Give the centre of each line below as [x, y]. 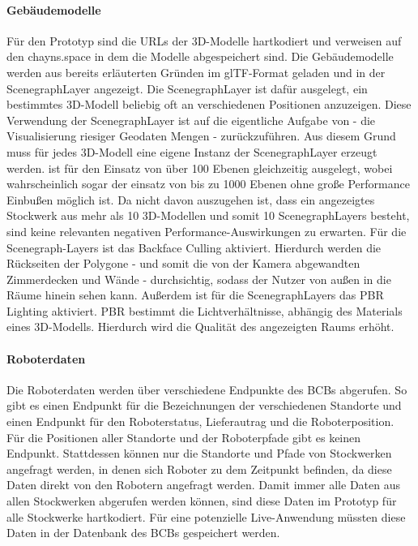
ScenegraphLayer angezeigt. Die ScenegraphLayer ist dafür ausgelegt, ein [187, 88]
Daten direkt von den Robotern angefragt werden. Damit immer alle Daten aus [203, 485]
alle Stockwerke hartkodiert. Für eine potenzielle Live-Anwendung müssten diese [206, 516]
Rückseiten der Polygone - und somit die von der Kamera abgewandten [183, 263]
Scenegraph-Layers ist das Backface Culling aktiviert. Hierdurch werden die [194, 247]
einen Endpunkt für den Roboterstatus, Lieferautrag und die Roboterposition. [200, 421]
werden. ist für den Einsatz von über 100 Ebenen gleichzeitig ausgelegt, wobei [200, 168]
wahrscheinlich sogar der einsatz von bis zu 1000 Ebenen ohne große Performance [208, 184]
